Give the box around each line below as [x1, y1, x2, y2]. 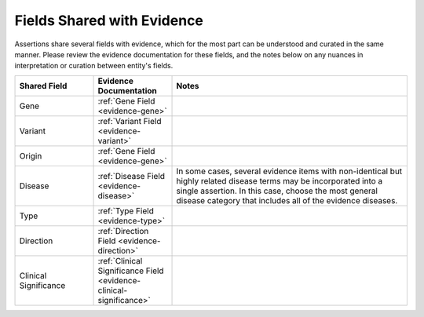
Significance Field [97, 265, 164, 276]
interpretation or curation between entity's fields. [14, 61, 174, 71]
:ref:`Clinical [97, 255, 143, 266]
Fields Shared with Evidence [14, 12, 204, 29]
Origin [19, 150, 42, 161]
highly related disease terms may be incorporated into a [176, 175, 383, 186]
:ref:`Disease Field [97, 170, 165, 181]
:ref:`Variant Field [97, 115, 162, 126]
